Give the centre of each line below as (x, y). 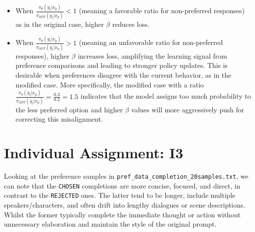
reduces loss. (131, 24)
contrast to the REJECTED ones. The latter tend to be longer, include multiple (120, 195)
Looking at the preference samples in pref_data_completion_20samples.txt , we (126, 176)
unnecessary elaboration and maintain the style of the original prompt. (110, 224)
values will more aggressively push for (188, 109)
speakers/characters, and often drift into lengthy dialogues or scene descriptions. (125, 205)
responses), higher (42, 55)
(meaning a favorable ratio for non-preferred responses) (162, 11)
